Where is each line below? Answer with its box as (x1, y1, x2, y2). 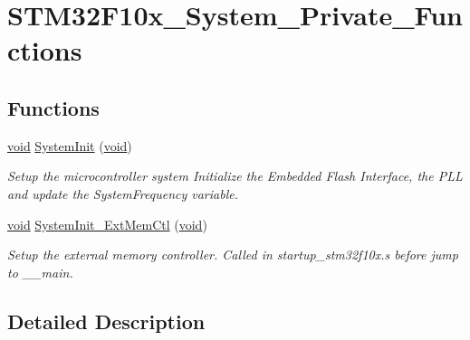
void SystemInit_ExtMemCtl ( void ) (7, 214, 207, 233)
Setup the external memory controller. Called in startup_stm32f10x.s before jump (7, 245, 458, 264)
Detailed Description (7, 307, 206, 335)
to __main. (7, 262, 73, 281)
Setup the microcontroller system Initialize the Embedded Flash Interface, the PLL (7, 166, 463, 185)
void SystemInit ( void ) (7, 136, 132, 155)
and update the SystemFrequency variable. (7, 184, 238, 203)
